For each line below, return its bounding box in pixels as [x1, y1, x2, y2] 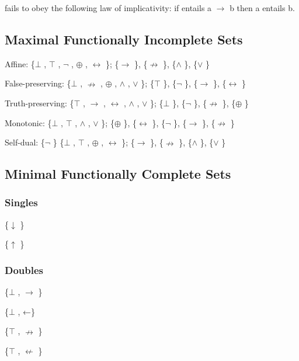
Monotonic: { [5, 116, 52, 129]
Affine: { [5, 57, 35, 70]
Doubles [5, 262, 44, 277]
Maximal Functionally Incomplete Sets [5, 30, 243, 48]
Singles [5, 195, 38, 210]
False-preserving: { [5, 77, 71, 89]
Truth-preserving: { [5, 96, 74, 109]
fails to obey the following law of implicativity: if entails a [5, 2, 212, 13]
